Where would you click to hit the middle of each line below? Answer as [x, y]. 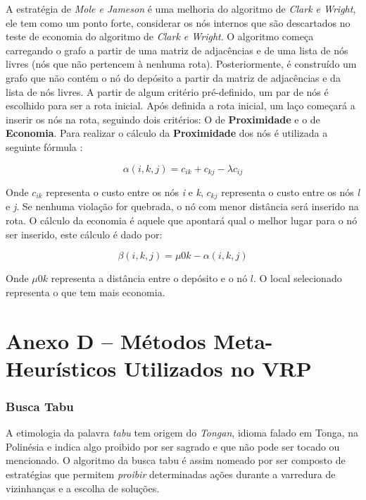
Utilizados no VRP [218, 368]
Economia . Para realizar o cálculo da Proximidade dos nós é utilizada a [167, 133]
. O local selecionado [297, 278]
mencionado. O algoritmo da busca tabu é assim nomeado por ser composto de [176, 460]
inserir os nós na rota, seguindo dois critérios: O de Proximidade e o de [163, 119]
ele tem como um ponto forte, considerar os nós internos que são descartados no [178, 22]
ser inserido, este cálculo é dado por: [84, 234]
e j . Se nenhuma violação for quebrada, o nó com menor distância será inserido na [182, 206]
